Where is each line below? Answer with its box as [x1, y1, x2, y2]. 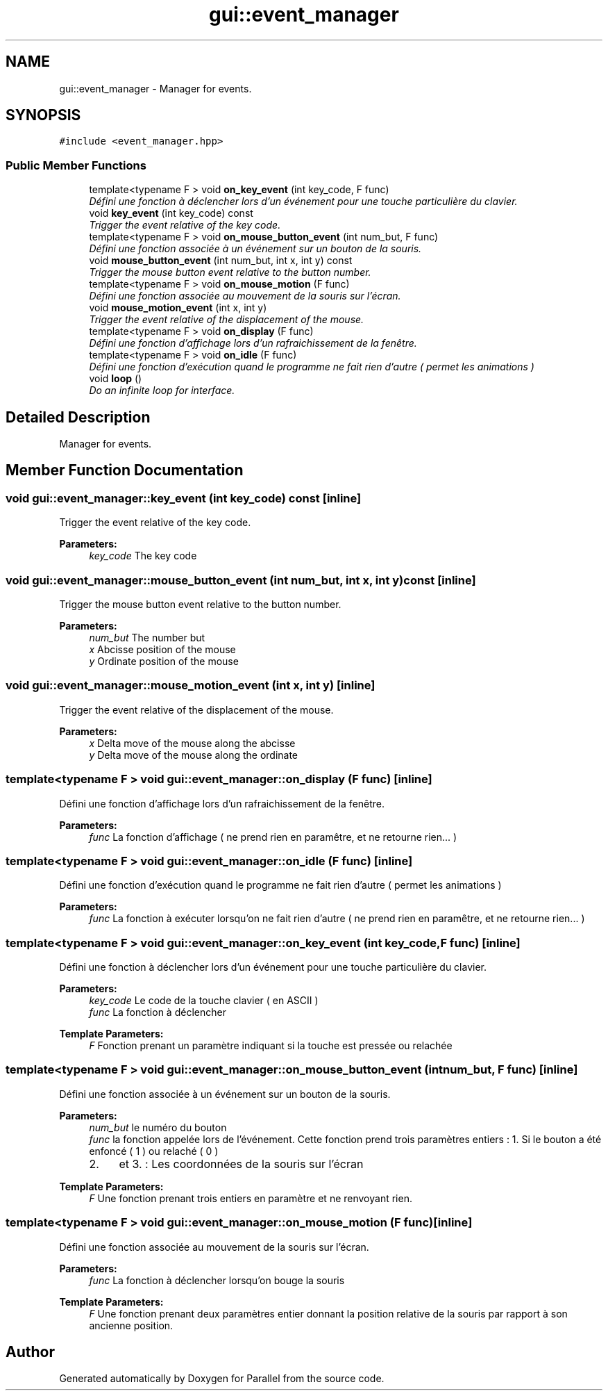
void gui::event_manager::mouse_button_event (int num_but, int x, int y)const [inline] [6, 573, 476, 587]
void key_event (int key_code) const [89, 207, 253, 220]
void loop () [89, 372, 142, 385]
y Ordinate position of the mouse [89, 655, 239, 667]
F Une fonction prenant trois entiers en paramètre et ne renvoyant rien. [89, 1192, 412, 1204]
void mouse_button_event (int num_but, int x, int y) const [89, 254, 353, 267]
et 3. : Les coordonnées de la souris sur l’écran [119, 1156, 364, 1171]
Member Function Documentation [6, 461, 244, 479]
